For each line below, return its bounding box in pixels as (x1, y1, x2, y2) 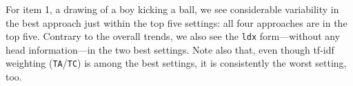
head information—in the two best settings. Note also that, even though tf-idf (6, 42, 334, 56)
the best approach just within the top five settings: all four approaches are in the (6, 15, 347, 30)
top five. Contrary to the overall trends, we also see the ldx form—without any (6, 29, 341, 43)
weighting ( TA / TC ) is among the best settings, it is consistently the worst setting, (6, 56, 347, 70)
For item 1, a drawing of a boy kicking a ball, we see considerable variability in (6, 2, 339, 16)
